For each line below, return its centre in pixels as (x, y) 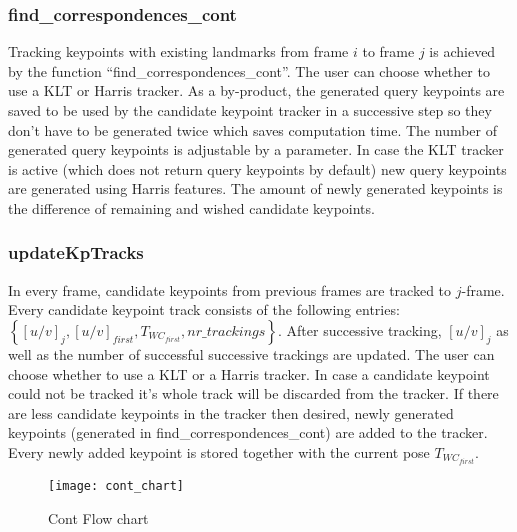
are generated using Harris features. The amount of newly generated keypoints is (255, 188)
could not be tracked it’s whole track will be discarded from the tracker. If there (253, 393)
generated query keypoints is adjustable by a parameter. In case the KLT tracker (256, 149)
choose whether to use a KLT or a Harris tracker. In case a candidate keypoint (249, 373)
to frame (388, 51)
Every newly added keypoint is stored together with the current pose (219, 451)
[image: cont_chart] (116, 486)
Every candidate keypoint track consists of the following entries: (204, 309)
